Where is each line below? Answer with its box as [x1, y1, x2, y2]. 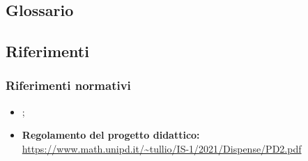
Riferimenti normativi [6, 77, 131, 94]
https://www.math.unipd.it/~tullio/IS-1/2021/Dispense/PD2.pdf [22, 141, 302, 155]
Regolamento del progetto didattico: [22, 128, 200, 142]
